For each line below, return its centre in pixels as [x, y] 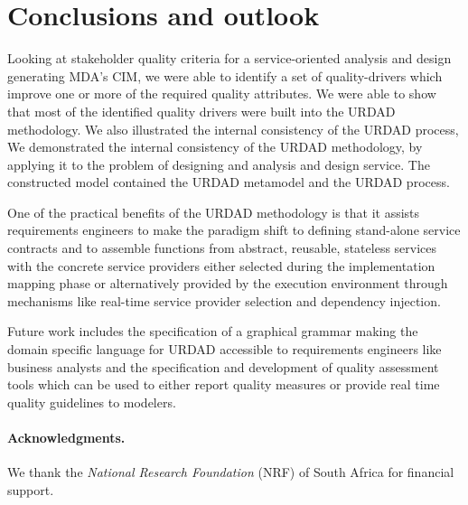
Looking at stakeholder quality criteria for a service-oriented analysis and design [229, 58]
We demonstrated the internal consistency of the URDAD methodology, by [215, 147]
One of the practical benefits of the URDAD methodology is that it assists [214, 212]
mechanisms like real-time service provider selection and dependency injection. [224, 300]
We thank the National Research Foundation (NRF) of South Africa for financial [231, 472]
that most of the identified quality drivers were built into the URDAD [201, 111]
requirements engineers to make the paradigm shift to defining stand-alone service [234, 230]
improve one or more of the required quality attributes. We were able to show [222, 94]
